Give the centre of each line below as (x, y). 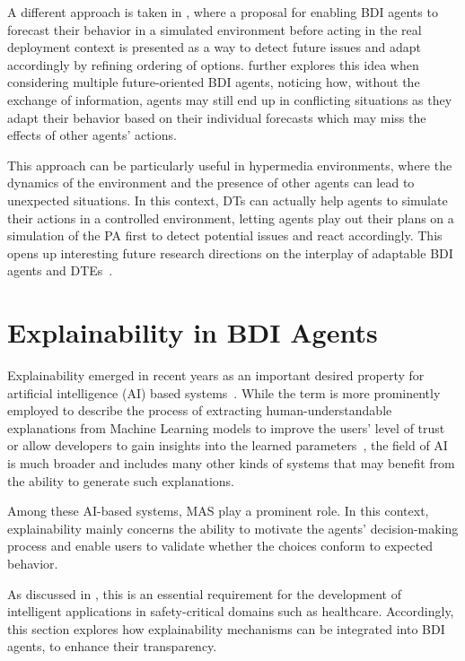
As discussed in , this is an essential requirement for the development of (204, 593)
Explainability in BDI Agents (193, 332)
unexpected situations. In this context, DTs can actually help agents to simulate (228, 200)
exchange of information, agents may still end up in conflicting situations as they (230, 99)
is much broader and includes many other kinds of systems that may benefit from (231, 463)
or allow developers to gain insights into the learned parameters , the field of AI (228, 445)
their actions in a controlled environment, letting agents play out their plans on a (231, 217)
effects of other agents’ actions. (92, 135)
